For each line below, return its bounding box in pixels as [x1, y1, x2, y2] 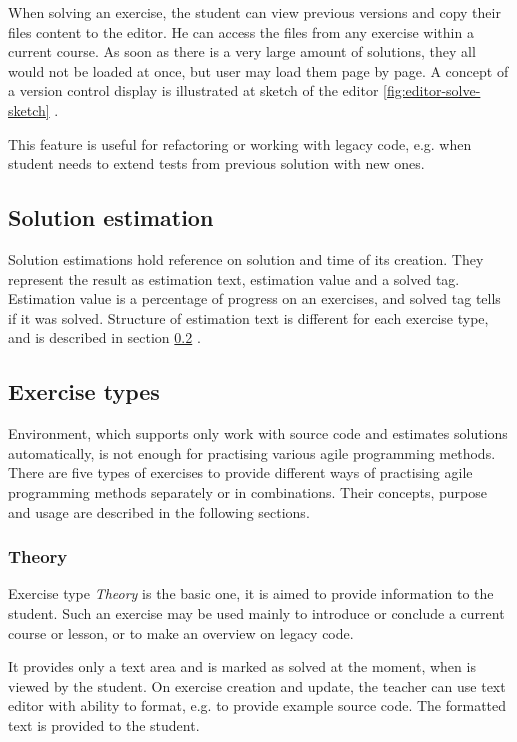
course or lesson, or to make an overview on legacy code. [8, 622, 354, 643]
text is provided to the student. [8, 714, 200, 735]
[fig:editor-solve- [383, 80, 481, 101]
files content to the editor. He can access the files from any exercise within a [8, 21, 474, 42]
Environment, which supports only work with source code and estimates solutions [8, 423, 508, 444]
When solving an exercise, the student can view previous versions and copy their [8, 2, 501, 22]
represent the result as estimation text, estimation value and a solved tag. [8, 268, 460, 289]
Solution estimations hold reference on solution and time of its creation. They [8, 248, 484, 269]
